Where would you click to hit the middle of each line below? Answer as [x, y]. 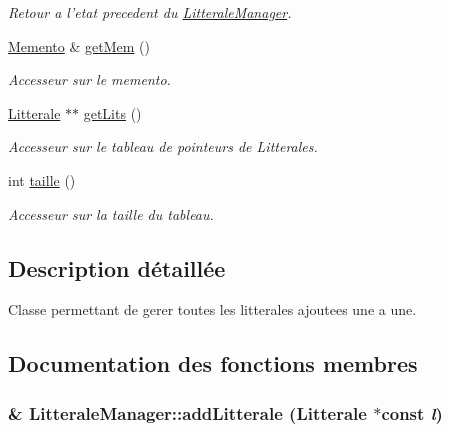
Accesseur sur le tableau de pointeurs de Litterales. [163, 146]
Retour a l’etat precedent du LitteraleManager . [150, 12]
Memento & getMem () [79, 45]
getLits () [112, 112]
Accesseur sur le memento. [89, 79]
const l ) [412, 412]
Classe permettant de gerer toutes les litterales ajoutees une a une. [212, 309]
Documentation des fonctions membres [213, 363]
